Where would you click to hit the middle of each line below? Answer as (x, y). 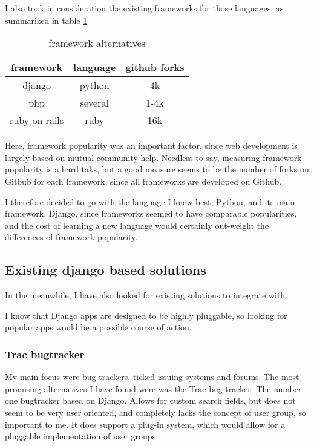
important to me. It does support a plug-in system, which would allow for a (145, 424)
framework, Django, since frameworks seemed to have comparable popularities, (151, 213)
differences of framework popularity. (71, 237)
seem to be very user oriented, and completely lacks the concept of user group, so (155, 412)
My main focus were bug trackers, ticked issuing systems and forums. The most (152, 377)
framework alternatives (97, 43)
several (94, 103)
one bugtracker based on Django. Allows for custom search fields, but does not (150, 400)
